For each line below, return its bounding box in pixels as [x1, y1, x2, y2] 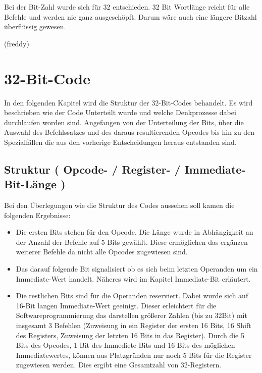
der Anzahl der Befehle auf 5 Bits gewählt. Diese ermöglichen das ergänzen [16, 236, 248, 247]
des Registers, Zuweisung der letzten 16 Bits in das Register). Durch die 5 [16, 330, 244, 340]
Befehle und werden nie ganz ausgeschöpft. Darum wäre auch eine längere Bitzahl [4, 11, 257, 22]
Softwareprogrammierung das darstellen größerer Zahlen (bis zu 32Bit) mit [16, 310, 247, 321]
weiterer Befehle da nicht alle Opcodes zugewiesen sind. [16, 246, 188, 257]
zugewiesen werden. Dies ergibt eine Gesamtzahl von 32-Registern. [16, 359, 222, 370]
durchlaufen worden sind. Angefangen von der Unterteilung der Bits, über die [4, 117, 244, 127]
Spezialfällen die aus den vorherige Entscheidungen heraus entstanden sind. [4, 136, 237, 147]
